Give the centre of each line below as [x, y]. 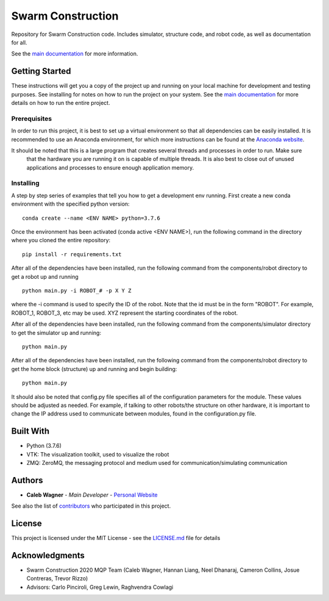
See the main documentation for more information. [75, 54]
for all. [19, 42]
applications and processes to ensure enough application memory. [110, 167]
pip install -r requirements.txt [72, 254]
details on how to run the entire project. [61, 103]
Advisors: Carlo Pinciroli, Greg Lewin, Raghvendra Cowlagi [100, 587]
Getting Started [41, 71]
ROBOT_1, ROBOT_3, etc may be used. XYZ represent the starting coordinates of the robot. [125, 313]
